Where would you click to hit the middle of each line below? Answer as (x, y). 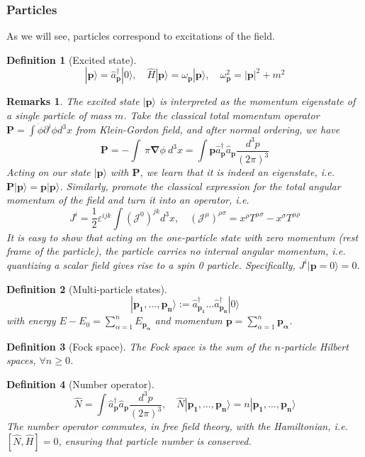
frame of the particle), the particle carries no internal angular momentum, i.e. (176, 251)
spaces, (21, 360)
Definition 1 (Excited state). (72, 59)
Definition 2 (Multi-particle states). (87, 288)
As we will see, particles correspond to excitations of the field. (141, 36)
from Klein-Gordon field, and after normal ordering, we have (208, 130)
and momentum (189, 320)
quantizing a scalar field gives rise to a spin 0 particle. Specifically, (151, 264)
